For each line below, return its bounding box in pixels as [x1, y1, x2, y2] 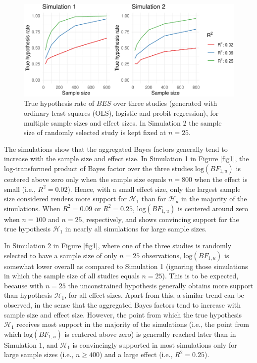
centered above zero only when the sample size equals [4, 174, 166, 184]
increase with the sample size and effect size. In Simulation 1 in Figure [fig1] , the [4, 153, 249, 164]
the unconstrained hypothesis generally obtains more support [68, 280, 254, 290]
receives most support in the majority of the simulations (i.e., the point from [16, 319, 249, 329]
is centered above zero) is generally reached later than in [64, 328, 236, 339]
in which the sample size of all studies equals [4, 271, 140, 281]
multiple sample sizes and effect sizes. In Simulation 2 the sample [24, 117, 222, 128]
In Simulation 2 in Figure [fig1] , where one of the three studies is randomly [4, 240, 232, 250]
